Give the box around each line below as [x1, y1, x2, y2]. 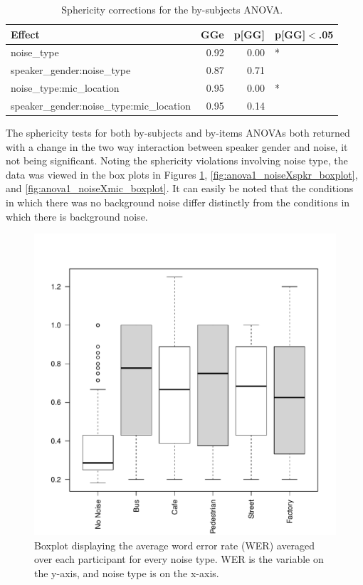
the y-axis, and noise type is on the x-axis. [34, 566, 219, 580]
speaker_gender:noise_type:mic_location [11, 97, 191, 112]
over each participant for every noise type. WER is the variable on [34, 552, 324, 566]
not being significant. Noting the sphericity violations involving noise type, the [6, 153, 348, 168]
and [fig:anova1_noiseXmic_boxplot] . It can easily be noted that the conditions [6, 181, 354, 196]
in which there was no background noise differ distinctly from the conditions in [6, 195, 350, 210]
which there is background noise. [6, 209, 148, 223]
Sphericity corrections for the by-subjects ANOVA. [61, 2, 283, 16]
